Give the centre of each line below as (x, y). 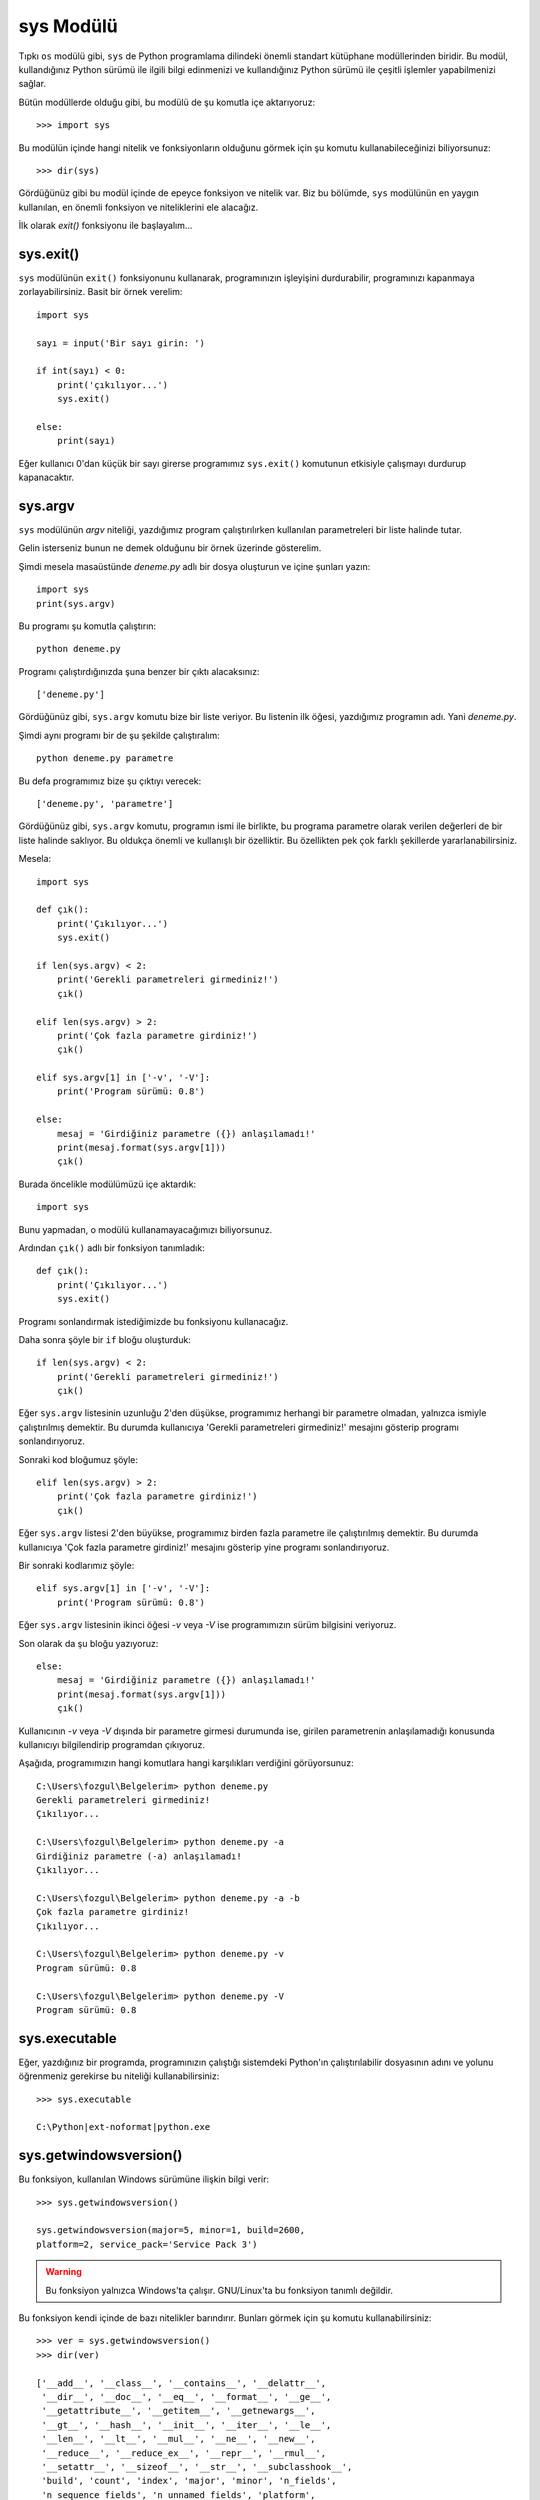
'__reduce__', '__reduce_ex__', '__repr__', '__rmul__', (184, 2453)
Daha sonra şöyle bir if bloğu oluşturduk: (105, 1339)
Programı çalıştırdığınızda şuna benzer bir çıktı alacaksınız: (139, 671)
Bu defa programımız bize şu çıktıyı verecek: (110, 781)
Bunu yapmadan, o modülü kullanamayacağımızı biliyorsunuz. (145, 1229)
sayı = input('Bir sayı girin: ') (120, 343)
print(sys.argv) (76, 603)
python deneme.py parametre (105, 758)
